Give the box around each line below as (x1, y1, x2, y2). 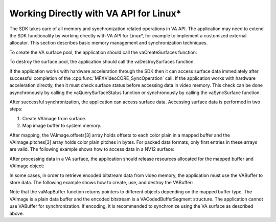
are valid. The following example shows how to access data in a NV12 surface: (9, 146, 175, 152)
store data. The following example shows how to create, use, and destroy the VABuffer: (9, 179, 193, 185)
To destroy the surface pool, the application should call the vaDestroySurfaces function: (9, 59, 195, 65)
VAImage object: (9, 163, 44, 169)
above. (9, 210, 24, 216)
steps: (9, 106, 22, 112)
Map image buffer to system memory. (22, 123, 102, 129)
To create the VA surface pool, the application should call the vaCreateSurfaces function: (9, 49, 197, 55)
